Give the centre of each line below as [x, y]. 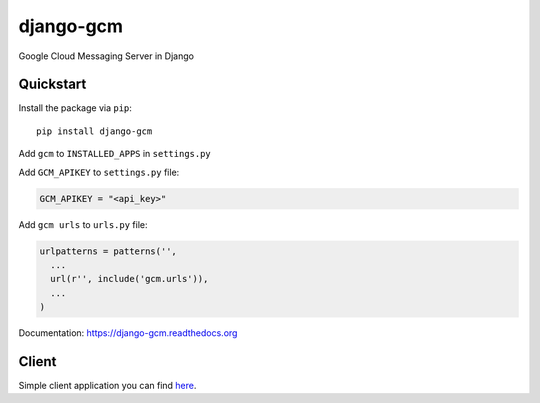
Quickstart [52, 84]
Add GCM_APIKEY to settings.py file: [99, 172]
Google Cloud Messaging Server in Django [106, 56]
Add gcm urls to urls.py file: [83, 224]
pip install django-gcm [94, 131]
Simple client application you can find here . [107, 386]
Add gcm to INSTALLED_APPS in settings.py [115, 154]
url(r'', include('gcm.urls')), [129, 279]
